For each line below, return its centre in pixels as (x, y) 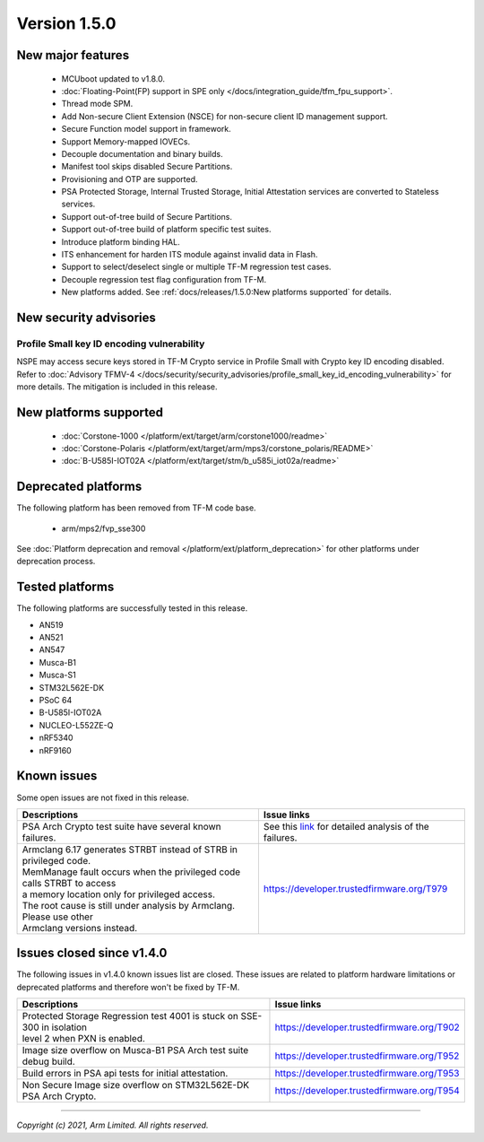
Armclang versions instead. (80, 928)
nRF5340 (56, 738)
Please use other (57, 917)
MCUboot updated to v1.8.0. (113, 78)
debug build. (48, 1061)
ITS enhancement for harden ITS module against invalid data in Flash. (190, 255)
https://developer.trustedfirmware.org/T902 (367, 1027)
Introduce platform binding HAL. (121, 241)
